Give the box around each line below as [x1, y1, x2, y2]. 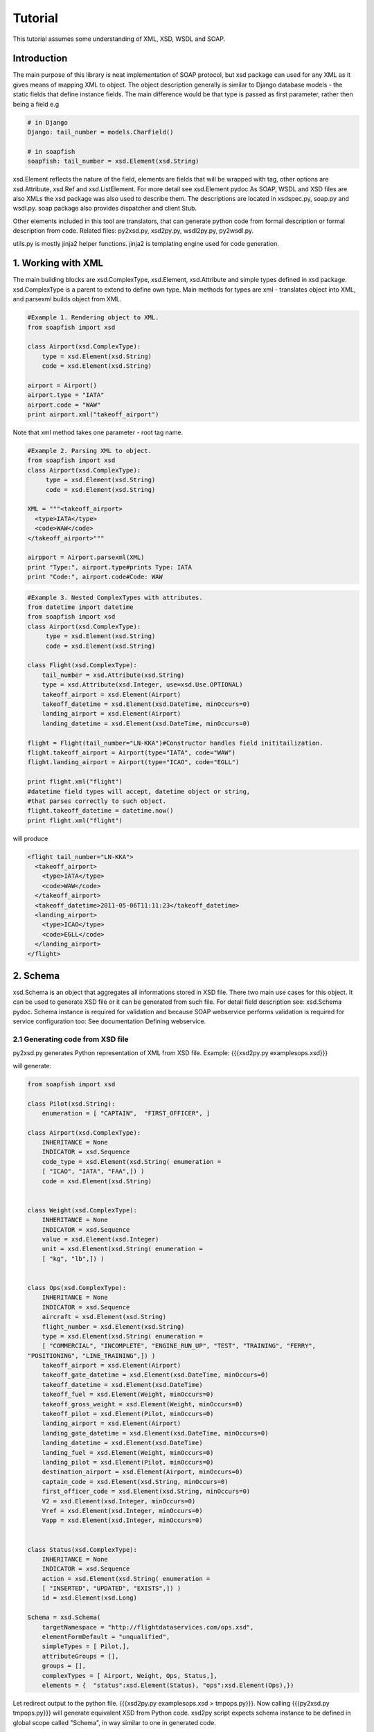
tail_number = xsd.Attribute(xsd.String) [42, 671, 185, 679]
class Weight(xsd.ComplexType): [27, 1206, 138, 1214]
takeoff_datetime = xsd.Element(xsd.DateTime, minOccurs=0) [42, 700, 251, 708]
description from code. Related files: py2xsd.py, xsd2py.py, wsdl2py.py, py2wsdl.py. [12, 227, 254, 235]
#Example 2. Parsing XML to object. [27, 447, 152, 455]
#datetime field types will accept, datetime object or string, [27, 787, 251, 795]
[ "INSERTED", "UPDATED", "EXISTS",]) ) [42, 1584, 181, 1593]
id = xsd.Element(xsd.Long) [42, 1594, 138, 1602]
